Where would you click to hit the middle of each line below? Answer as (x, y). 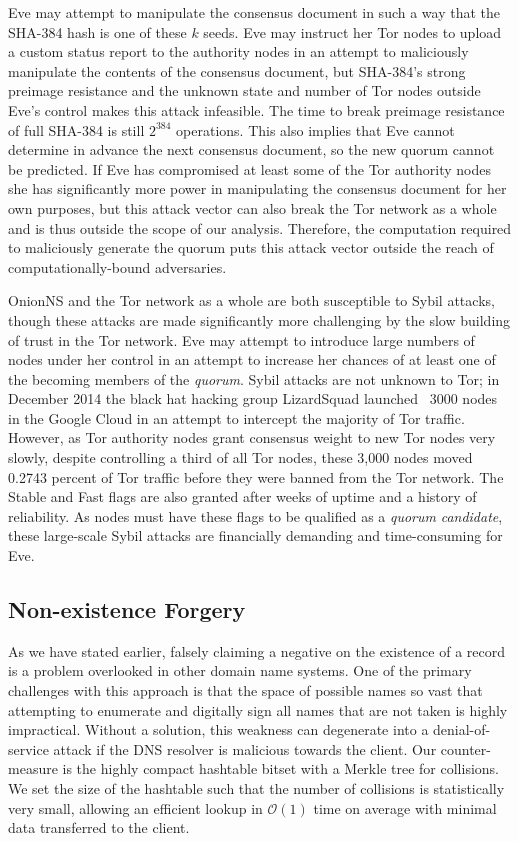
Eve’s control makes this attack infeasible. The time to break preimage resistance (256, 109)
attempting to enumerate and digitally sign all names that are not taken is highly (258, 709)
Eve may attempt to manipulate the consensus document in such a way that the (254, 12)
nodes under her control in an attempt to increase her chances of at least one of (252, 359)
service (28, 748)
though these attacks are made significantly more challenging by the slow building (259, 319)
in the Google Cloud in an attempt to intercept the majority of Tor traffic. (236, 417)
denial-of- (462, 729)
